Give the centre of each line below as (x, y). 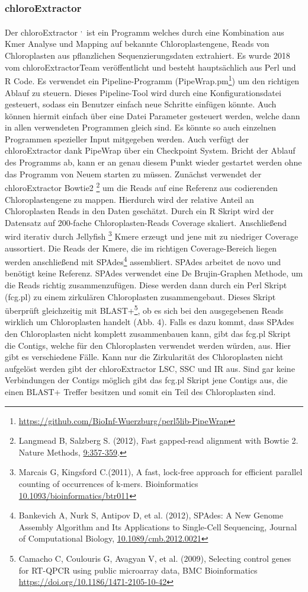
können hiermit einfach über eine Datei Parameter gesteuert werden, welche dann (153, 115)
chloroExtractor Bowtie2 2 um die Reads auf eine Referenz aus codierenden (141, 187)
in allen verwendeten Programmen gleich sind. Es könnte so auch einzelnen (141, 127)
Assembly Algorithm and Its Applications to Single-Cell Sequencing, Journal (158, 526)
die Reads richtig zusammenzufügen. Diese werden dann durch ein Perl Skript (146, 284)
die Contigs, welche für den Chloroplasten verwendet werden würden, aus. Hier (148, 345)
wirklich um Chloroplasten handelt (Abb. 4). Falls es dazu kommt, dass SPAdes (150, 322)
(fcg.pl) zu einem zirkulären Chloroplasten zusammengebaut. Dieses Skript (140, 296)
